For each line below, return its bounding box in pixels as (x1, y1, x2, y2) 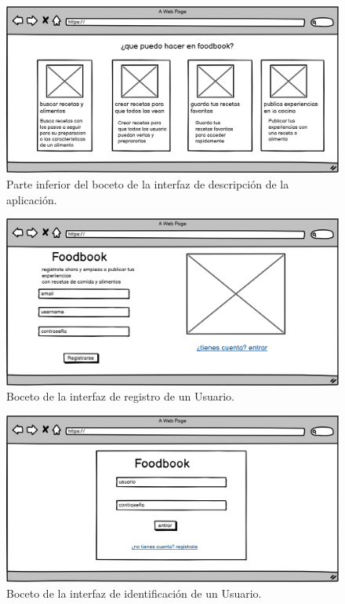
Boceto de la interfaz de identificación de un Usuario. (6, 584, 262, 601)
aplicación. (6, 191, 57, 207)
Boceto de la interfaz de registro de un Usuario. (6, 388, 234, 404)
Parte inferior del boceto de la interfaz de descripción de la (6, 176, 289, 192)
